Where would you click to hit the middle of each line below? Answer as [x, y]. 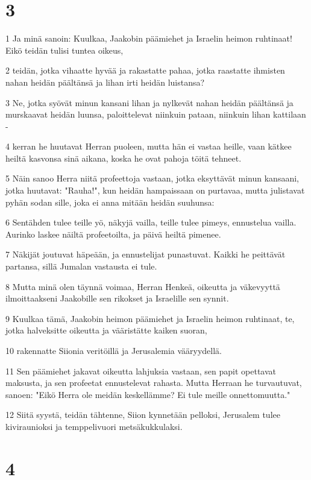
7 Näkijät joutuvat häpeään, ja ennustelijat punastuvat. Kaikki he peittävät [146, 254]
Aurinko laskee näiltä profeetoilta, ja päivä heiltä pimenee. [113, 234]
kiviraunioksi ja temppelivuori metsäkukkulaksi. [94, 426]
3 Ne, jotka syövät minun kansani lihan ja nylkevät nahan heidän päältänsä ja [149, 102]
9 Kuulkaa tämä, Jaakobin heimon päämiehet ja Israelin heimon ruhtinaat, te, [150, 318]
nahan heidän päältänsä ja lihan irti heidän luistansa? [105, 82]
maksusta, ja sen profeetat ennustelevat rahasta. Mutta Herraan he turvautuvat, [154, 383]
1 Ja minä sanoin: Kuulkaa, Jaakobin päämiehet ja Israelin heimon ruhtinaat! [149, 38]
